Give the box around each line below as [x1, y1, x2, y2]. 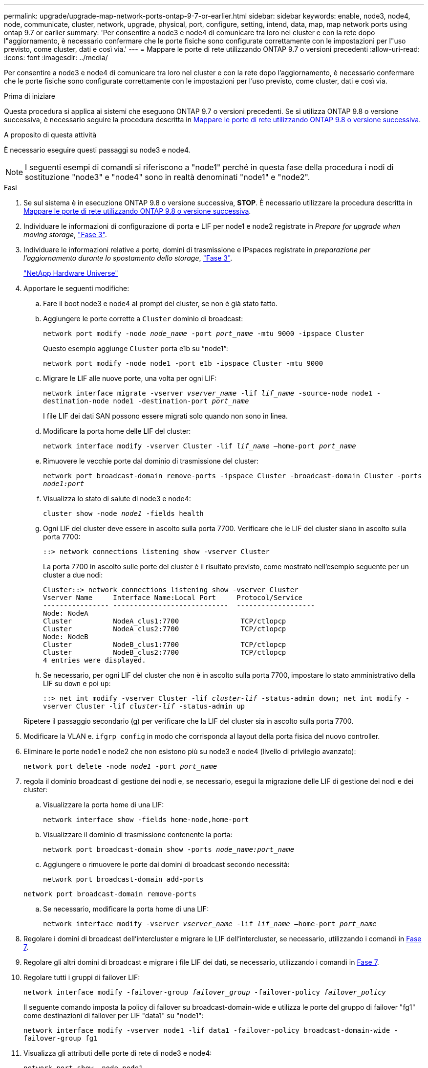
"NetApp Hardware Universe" [23, 269, 118, 277]
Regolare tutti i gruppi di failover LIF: [23, 973, 140, 981]
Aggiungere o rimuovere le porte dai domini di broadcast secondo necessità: [43, 860, 290, 868]
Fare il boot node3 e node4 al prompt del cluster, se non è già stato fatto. [43, 299, 278, 308]
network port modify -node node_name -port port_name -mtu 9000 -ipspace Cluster [43, 330, 364, 337]
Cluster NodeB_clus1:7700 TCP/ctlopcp [43, 641, 286, 648]
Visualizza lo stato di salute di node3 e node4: [43, 494, 191, 503]
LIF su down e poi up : [43, 679, 111, 688]
